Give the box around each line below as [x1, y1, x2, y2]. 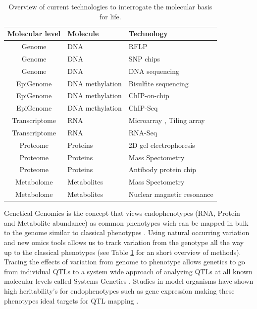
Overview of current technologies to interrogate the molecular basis [8, 1, 212, 11]
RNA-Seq [128, 127, 157, 137]
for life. [100, 11, 121, 21]
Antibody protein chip [128, 164, 196, 175]
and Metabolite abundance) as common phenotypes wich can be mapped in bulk [4, 217, 249, 228]
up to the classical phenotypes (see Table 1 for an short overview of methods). [4, 247, 241, 257]
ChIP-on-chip [128, 90, 169, 101]
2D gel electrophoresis [128, 139, 195, 150]
